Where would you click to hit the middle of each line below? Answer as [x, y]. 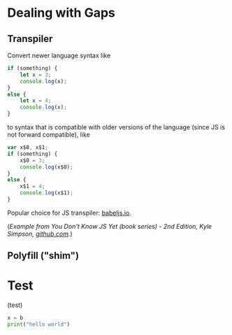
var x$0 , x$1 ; [28, 148]
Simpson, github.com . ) [40, 234]
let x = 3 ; [36, 75]
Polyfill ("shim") [43, 256]
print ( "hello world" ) [39, 325]
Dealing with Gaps [61, 13]
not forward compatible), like [49, 135]
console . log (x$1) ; [46, 193]
